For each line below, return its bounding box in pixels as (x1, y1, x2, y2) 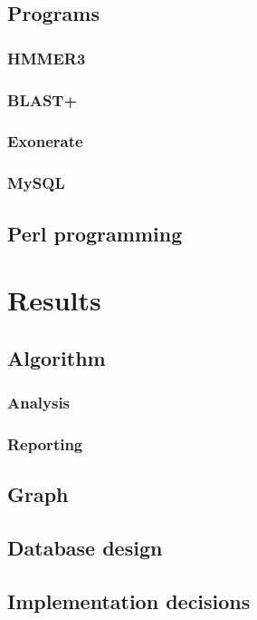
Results (7, 281, 101, 319)
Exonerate (7, 130, 83, 153)
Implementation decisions (7, 586, 251, 615)
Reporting (7, 432, 83, 455)
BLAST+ (7, 88, 78, 111)
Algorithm (7, 343, 106, 371)
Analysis (7, 391, 71, 414)
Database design (7, 533, 163, 561)
